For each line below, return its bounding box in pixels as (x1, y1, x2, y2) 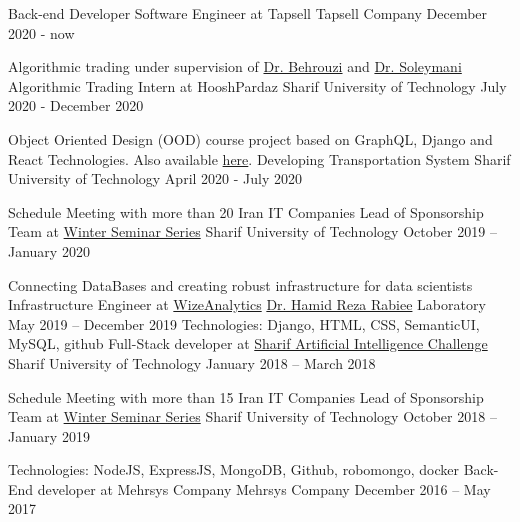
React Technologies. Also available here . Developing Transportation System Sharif (8, 148, 511, 169)
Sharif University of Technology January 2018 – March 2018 (8, 352, 376, 373)
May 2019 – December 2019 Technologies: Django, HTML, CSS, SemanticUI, (8, 313, 480, 334)
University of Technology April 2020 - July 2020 (8, 168, 302, 189)
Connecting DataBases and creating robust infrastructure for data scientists (8, 274, 473, 295)
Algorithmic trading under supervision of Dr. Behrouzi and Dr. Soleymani (8, 56, 462, 77)
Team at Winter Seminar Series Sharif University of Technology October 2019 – (8, 221, 497, 242)
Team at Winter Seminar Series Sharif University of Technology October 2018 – (8, 406, 497, 427)
